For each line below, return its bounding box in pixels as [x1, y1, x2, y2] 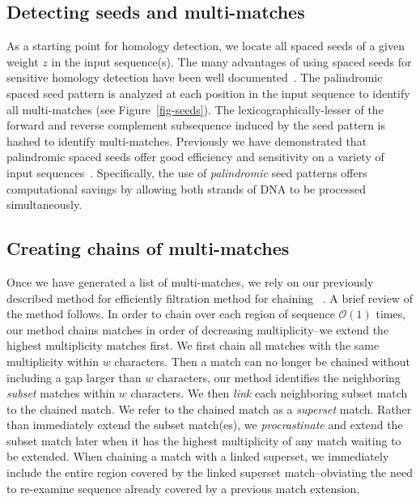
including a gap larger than [6, 368, 142, 385]
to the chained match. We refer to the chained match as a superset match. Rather [6, 400, 412, 417]
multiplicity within [6, 352, 99, 369]
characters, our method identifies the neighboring [156, 368, 401, 385]
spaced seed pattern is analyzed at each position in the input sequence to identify [6, 84, 410, 101]
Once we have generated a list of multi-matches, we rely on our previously [6, 273, 374, 290]
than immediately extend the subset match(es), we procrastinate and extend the [6, 416, 403, 433]
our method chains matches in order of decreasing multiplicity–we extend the [6, 321, 389, 338]
